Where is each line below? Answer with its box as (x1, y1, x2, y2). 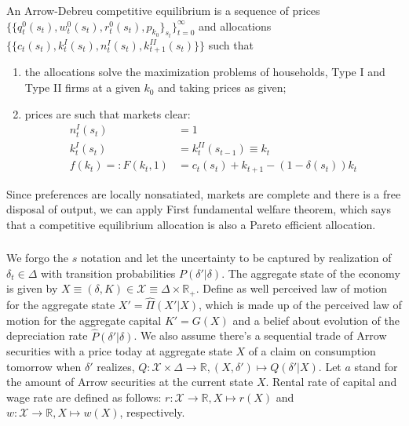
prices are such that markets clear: (24, 105, 191, 122)
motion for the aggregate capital (6, 311, 162, 328)
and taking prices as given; (158, 79, 287, 96)
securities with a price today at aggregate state (6, 343, 232, 359)
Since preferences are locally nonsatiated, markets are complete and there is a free (6, 185, 401, 202)
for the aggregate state (6, 297, 115, 313)
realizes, (97, 358, 135, 374)
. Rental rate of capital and (265, 373, 397, 390)
